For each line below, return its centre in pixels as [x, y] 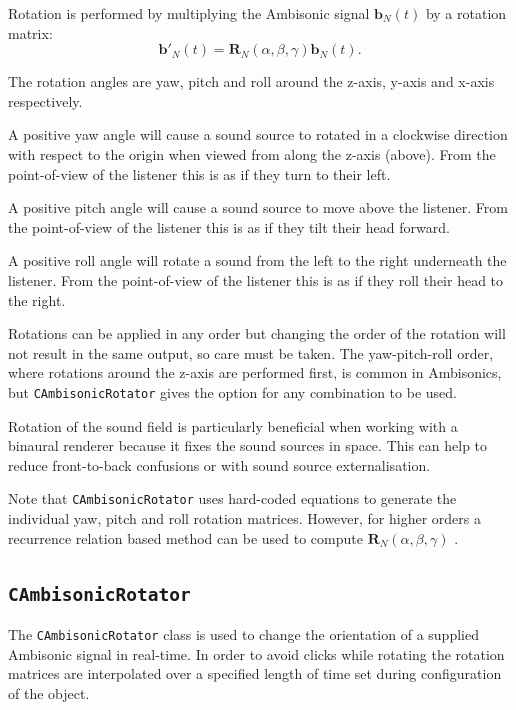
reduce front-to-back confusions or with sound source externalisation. [219, 464]
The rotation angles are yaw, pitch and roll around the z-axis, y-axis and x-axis [251, 81]
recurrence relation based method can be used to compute [185, 537]
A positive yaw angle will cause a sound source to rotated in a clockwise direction [258, 134]
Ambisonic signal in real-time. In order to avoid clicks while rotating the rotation [256, 653]
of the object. [49, 692]
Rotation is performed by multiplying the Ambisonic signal [189, 13]
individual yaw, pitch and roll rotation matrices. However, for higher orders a [245, 518]
